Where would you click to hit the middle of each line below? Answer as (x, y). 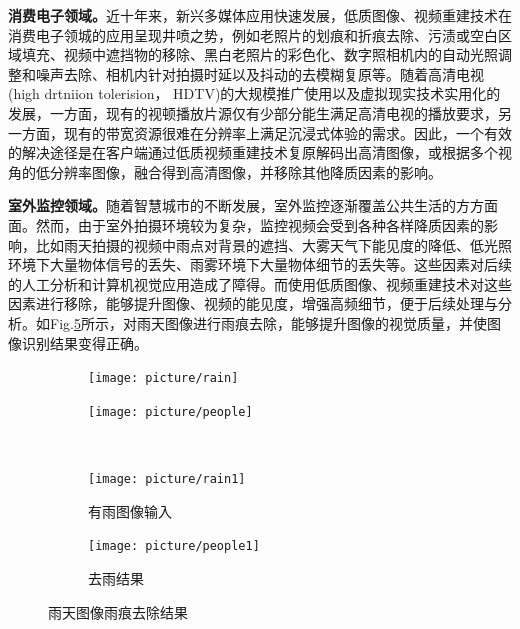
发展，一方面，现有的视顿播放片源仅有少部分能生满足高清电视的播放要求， (253, 112)
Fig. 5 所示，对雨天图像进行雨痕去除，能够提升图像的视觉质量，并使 (268, 322)
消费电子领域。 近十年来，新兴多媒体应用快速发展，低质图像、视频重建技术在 (260, 15)
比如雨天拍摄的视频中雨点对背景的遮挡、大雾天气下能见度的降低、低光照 (273, 244)
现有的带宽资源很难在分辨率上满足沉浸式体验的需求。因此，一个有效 (287, 132)
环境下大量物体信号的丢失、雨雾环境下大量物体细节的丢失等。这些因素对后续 (260, 264)
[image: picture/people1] (174, 546)
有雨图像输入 (130, 510)
